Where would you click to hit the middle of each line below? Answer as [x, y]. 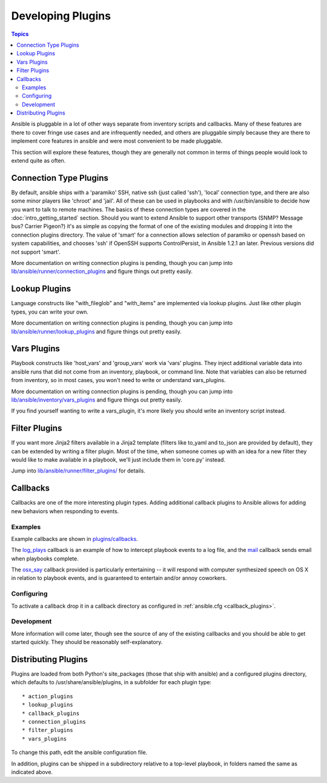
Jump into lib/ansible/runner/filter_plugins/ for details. [78, 471]
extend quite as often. [38, 161]
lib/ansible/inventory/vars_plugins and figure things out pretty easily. [97, 400]
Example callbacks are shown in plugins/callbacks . [75, 539]
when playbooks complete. [45, 559]
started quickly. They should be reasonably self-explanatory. [87, 642]
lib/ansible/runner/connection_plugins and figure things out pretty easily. [102, 271]
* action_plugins [48, 696]
